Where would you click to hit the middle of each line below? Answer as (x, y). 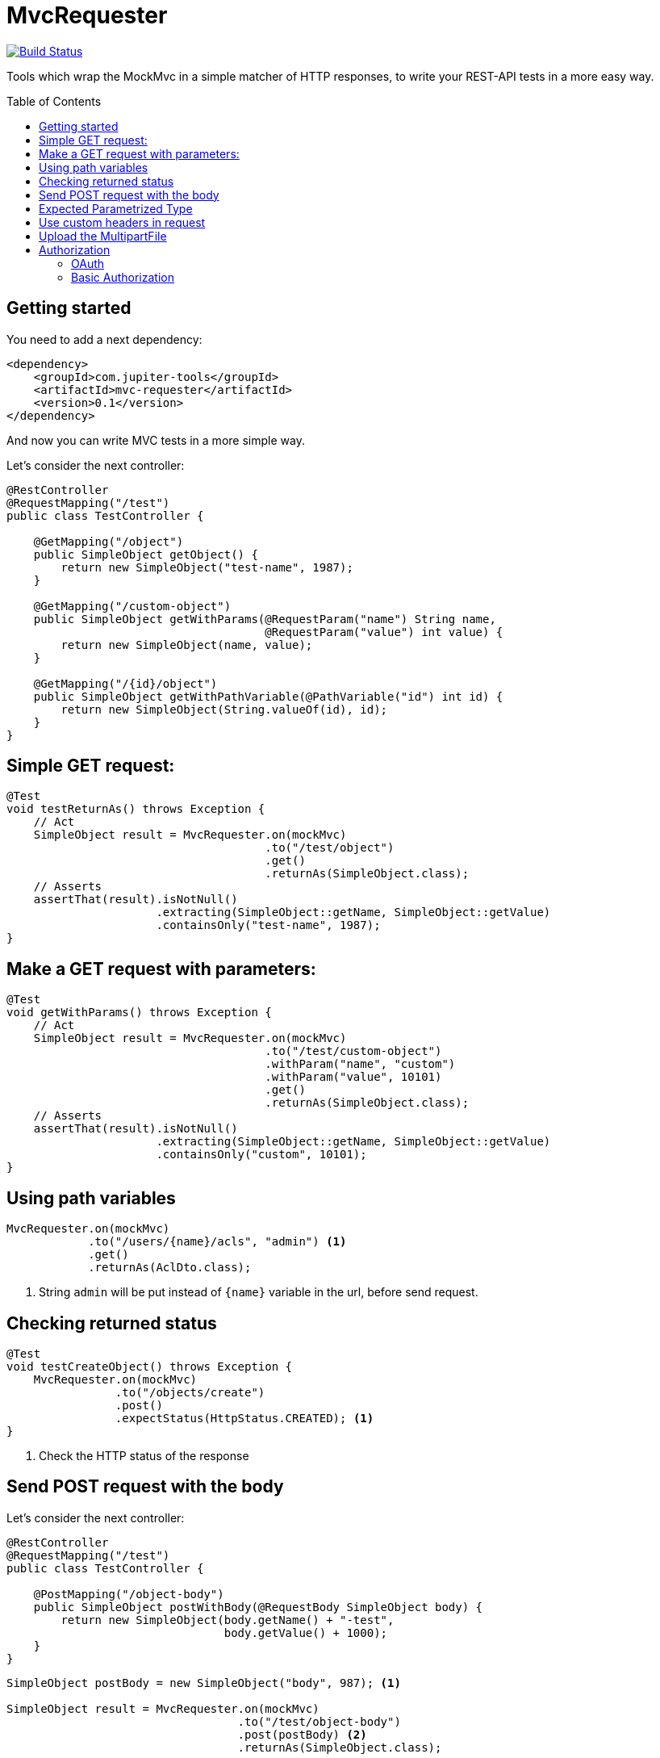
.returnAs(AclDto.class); (170, 1268)
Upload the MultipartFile (103, 236)
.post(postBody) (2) (302, 1734)
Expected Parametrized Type (116, 208)
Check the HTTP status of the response (144, 1455)
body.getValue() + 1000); (306, 1632)
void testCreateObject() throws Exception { (150, 1366)
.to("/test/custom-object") (353, 1051)
